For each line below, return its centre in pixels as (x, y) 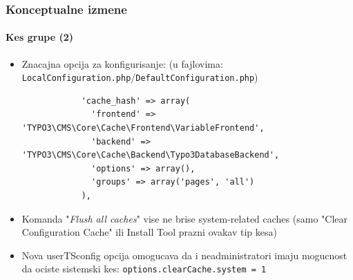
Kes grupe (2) (40, 37)
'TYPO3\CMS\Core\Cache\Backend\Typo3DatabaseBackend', (151, 155)
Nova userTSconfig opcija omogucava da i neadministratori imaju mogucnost (184, 255)
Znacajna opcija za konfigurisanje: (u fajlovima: (122, 63)
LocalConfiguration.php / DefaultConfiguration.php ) (140, 77)
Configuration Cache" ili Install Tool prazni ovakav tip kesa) (149, 232)
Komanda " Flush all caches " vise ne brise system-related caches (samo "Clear (184, 218)
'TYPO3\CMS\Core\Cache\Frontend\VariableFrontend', (143, 128)
